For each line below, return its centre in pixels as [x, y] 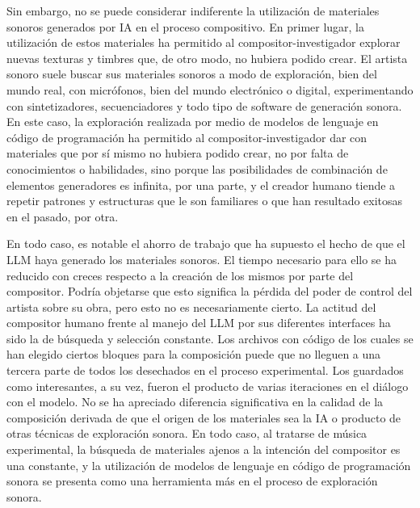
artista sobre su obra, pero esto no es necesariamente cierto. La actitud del [191, 306]
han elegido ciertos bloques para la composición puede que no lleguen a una [194, 354]
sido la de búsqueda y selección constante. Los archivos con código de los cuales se [210, 338]
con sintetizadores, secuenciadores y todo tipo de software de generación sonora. [204, 105]
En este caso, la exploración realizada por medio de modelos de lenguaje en [193, 122]
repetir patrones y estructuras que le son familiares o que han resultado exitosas [205, 201]
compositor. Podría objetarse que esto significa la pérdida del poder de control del [210, 291]
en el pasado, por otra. [63, 216]
